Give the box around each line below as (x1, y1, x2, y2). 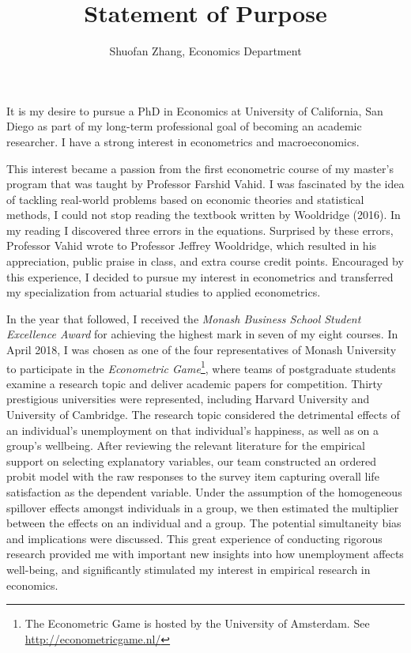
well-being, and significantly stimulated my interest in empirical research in (6, 561, 371, 577)
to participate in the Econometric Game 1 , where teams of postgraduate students (6, 357, 396, 376)
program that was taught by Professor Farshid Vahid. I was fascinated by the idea (6, 176, 405, 192)
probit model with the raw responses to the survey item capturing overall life (6, 468, 379, 485)
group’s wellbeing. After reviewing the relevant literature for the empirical (6, 437, 365, 454)
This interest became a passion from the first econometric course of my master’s (6, 160, 394, 176)
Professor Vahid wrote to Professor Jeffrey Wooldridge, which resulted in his (6, 237, 377, 254)
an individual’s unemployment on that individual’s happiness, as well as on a (6, 421, 379, 438)
